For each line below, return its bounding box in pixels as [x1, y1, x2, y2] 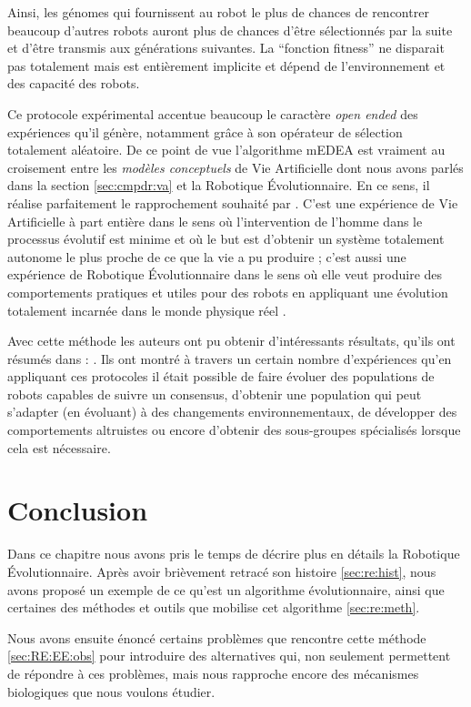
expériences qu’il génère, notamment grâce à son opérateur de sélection [7, 122, 403, 141]
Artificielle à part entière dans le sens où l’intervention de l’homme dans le [7, 211, 423, 230]
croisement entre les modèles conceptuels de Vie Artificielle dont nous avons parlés [7, 157, 464, 177]
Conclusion [7, 491, 148, 529]
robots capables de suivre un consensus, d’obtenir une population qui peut [7, 384, 422, 403]
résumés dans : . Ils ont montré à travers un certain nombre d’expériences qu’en [7, 348, 452, 368]
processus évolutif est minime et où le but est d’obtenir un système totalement [7, 229, 445, 248]
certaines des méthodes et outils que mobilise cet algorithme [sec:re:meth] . [7, 598, 420, 617]
